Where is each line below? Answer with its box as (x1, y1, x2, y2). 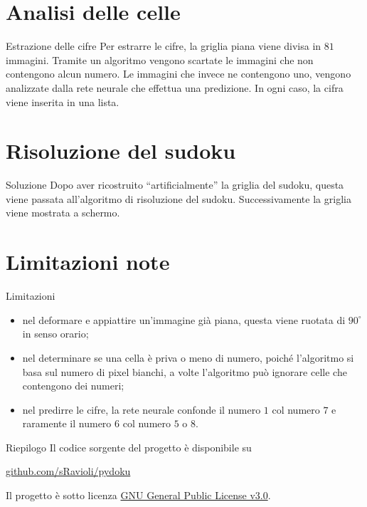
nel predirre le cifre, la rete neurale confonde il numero (22, 402, 261, 417)
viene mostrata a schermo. (6, 205, 120, 220)
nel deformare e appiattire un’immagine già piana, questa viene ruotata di (22, 312, 346, 327)
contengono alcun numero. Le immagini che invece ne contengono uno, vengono (6, 66, 351, 81)
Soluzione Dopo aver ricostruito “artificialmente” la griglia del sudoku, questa (6, 177, 344, 192)
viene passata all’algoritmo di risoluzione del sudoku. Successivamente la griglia (6, 191, 351, 206)
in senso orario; (22, 326, 89, 341)
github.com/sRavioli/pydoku (6, 464, 131, 479)
